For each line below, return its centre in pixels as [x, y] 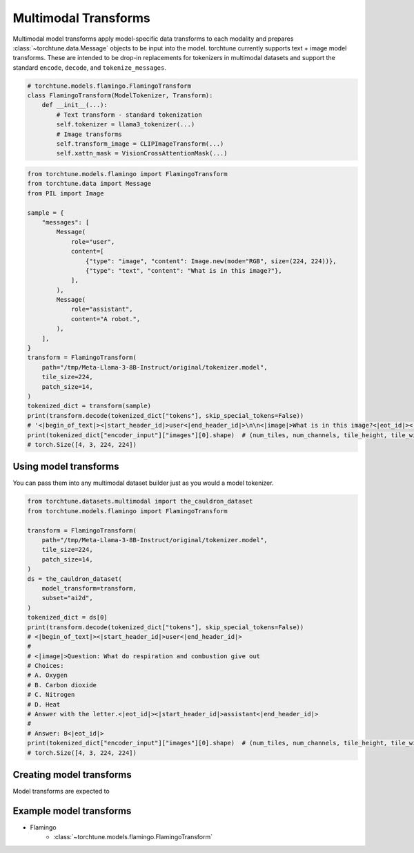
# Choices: [46, 666]
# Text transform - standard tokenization [129, 115]
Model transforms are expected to [61, 792]
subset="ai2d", [67, 598]
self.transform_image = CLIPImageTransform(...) [140, 144]
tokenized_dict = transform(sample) [89, 406]
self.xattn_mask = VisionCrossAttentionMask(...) [142, 153]
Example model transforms [72, 811]
